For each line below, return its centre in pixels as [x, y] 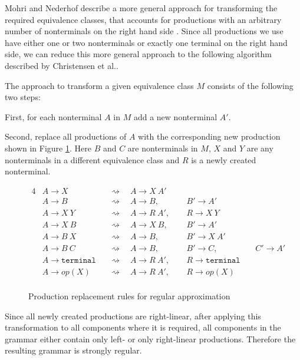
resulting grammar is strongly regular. [73, 350]
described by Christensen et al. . [62, 65]
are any [260, 148]
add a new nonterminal [175, 116]
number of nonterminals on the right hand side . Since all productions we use [144, 31]
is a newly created [224, 159]
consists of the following [250, 85]
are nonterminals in [163, 148]
